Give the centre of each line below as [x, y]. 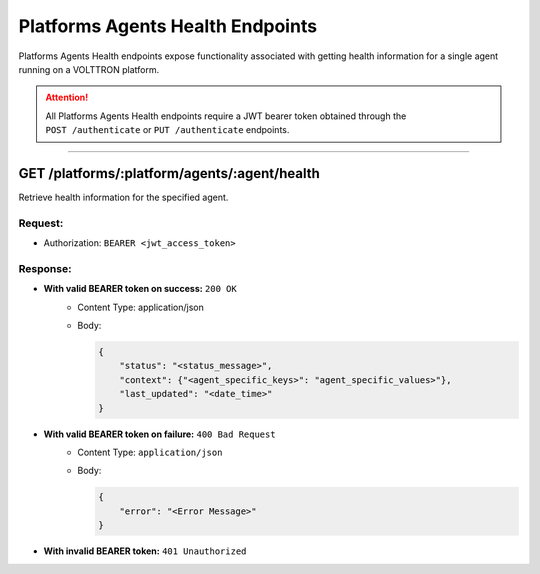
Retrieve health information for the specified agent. [123, 197]
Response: [45, 268]
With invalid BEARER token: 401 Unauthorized [145, 551]
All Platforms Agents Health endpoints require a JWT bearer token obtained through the [226, 116]
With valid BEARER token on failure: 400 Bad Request [159, 434]
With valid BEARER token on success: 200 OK [140, 289]
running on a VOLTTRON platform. [89, 69]
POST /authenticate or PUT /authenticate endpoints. [167, 130]
